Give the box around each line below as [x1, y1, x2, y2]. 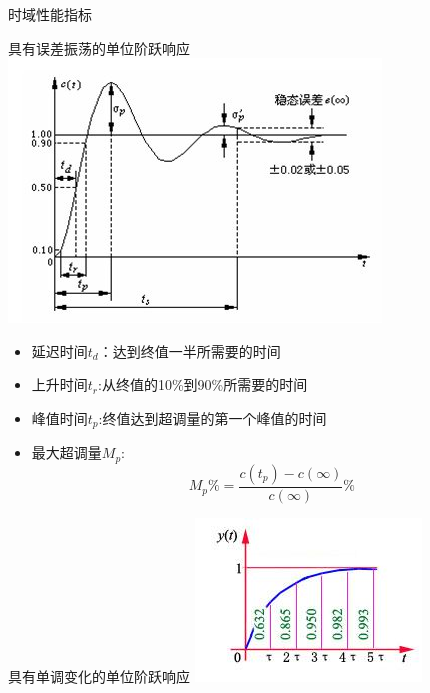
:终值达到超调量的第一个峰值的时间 [98, 407, 327, 428]
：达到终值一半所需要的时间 [98, 340, 281, 361]
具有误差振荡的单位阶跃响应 [8, 37, 190, 58]
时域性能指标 [8, 4, 92, 24]
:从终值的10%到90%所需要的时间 [98, 374, 308, 395]
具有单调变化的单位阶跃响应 [8, 665, 190, 686]
